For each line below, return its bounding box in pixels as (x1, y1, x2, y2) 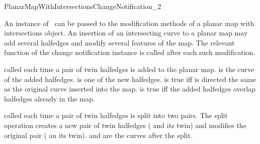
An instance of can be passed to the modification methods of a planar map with (4, 17, 254, 28)
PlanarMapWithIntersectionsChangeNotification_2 (4, 1, 161, 11)
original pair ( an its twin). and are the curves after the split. (4, 129, 193, 140)
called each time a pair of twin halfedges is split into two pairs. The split (4, 110, 228, 120)
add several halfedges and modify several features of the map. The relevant (4, 37, 235, 47)
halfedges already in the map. (4, 93, 95, 103)
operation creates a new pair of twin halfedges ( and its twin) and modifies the (4, 119, 246, 130)
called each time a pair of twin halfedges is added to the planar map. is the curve (4, 63, 254, 74)
